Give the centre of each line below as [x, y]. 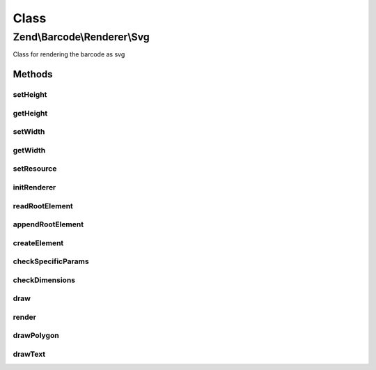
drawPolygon [36, 336]
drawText [29, 354]
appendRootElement [48, 224]
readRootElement [43, 206]
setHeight [30, 95]
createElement [38, 242]
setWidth [29, 132]
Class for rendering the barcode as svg [69, 54]
